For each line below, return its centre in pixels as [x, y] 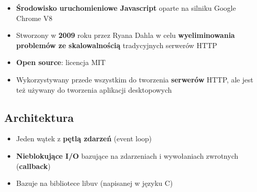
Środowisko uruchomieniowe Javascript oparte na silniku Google [126, 8]
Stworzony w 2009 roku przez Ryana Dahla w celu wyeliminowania [125, 35]
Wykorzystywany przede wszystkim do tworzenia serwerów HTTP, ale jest [135, 79]
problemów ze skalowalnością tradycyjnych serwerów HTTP [117, 45]
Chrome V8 [34, 18]
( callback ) [33, 166]
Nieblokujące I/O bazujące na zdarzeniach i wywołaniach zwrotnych [127, 155]
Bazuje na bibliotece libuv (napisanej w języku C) [94, 183]
